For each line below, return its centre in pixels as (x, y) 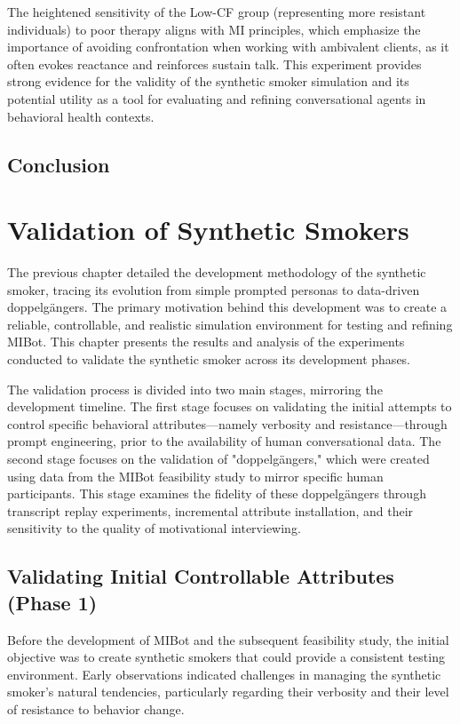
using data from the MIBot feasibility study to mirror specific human (195, 476)
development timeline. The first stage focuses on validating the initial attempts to (230, 406)
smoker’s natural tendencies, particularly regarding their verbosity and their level (228, 692)
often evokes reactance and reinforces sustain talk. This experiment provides (214, 64)
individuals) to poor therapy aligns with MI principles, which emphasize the (214, 29)
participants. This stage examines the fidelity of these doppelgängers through (217, 493)
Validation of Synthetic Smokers (208, 230)
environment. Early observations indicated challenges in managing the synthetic (224, 674)
